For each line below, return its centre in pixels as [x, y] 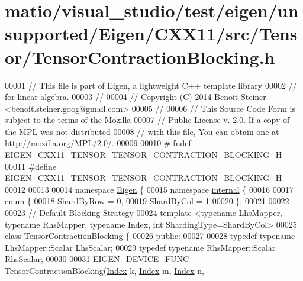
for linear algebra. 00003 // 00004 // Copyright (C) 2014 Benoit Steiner [136, 97]
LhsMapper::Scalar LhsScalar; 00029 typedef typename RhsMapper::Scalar [140, 247]
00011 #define [31, 166]
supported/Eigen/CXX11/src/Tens [151, 33]
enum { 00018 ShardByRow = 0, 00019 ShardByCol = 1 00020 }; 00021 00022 [147, 201]
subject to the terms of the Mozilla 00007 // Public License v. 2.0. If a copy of [147, 120]
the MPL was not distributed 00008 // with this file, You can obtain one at [142, 131]
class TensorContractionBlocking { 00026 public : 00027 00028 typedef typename [150, 236]
